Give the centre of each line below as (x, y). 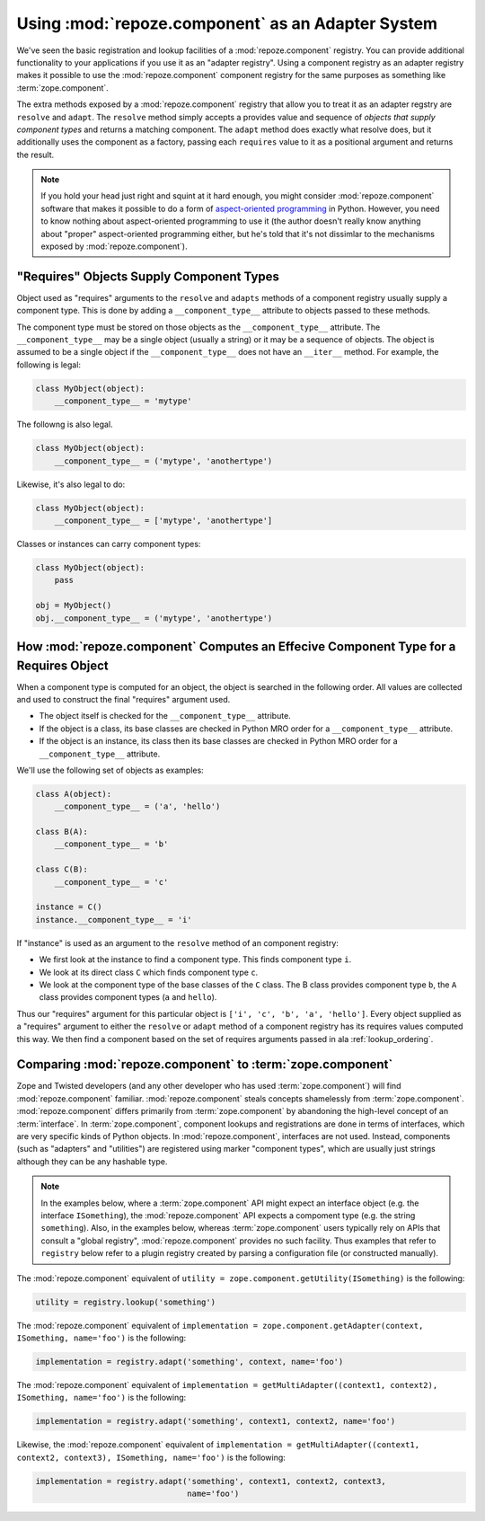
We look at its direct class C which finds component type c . (149, 972)
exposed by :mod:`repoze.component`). (114, 246)
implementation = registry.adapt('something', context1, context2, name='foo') (216, 1421)
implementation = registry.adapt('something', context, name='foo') (190, 1362)
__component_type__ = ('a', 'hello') (137, 807)
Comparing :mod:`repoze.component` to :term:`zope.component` (205, 1065)
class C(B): (62, 870)
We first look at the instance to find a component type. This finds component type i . (195, 959)
